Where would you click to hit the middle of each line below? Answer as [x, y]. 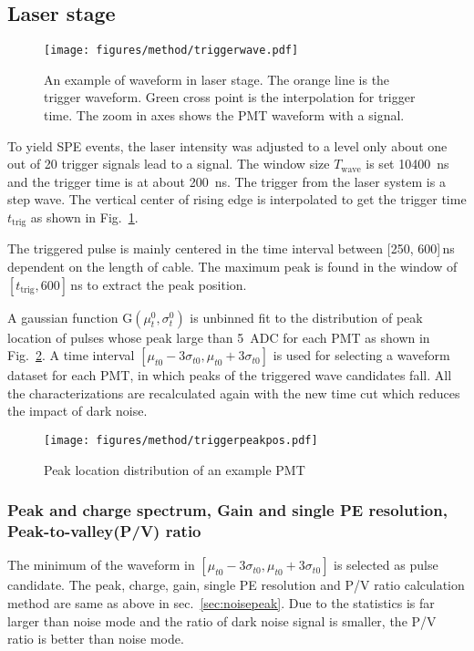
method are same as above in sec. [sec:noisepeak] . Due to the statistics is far [221, 603]
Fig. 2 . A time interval [71, 355]
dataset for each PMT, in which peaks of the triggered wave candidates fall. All [230, 375]
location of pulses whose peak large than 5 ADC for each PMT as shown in [219, 337]
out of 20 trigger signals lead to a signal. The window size [169, 164]
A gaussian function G [70, 317]
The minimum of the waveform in [101, 565]
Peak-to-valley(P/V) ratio [104, 531]
